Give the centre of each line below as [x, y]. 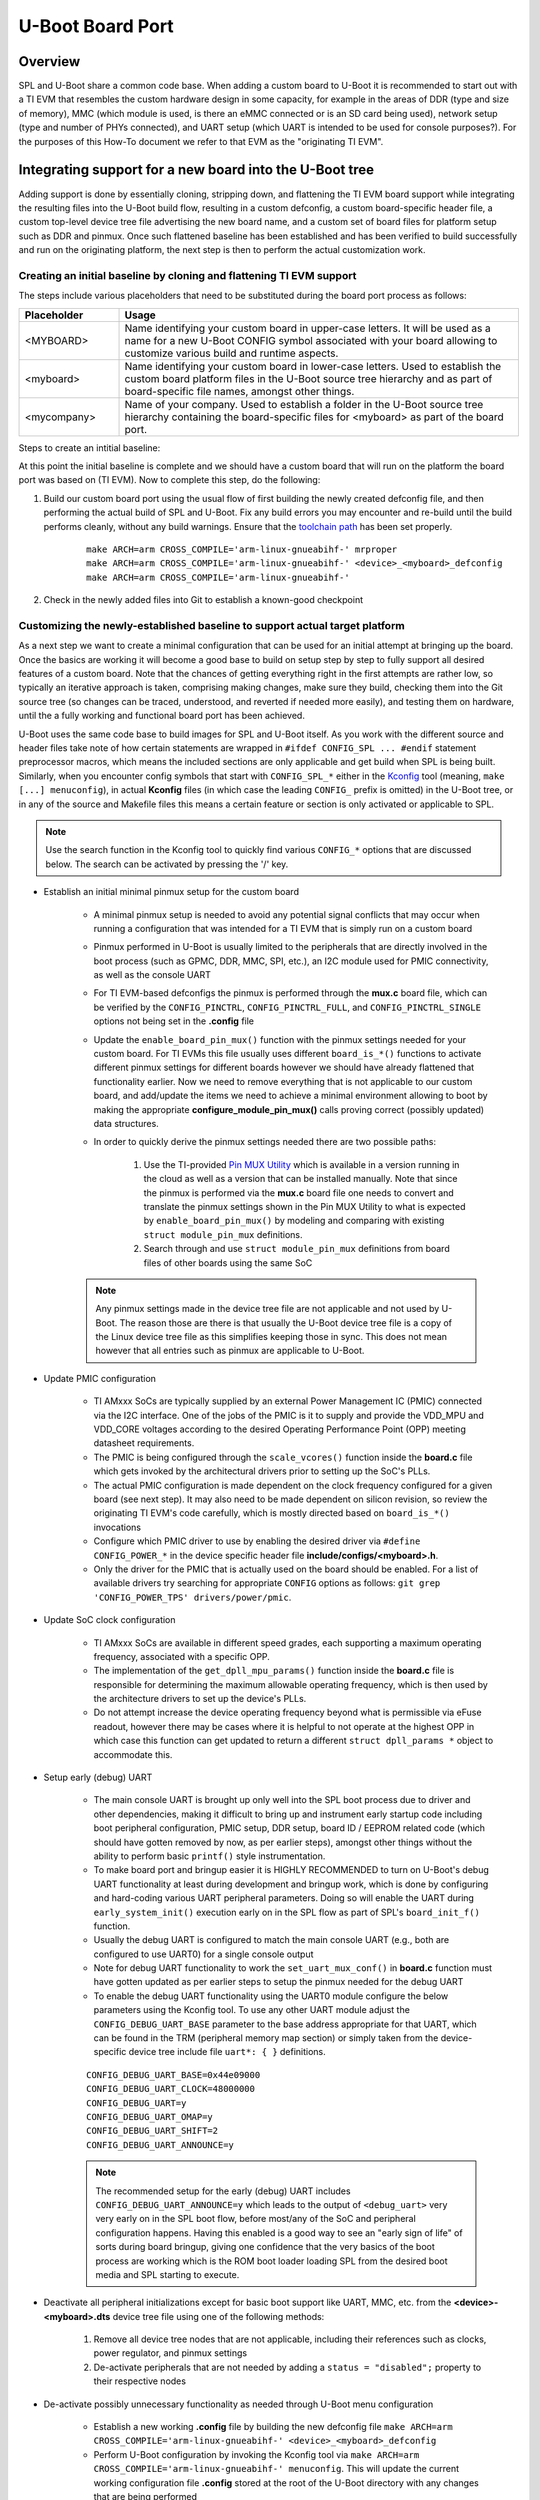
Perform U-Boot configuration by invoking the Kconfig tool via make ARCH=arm [256, 2454]
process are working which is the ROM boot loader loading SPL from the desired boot [272, 2261]
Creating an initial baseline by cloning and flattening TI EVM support [187, 275]
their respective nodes [140, 2381]
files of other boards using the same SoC [228, 1262]
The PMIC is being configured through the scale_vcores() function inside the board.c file [283, 1457]
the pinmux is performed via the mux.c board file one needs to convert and [298, 1192]
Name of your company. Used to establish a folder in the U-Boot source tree [304, 404]
